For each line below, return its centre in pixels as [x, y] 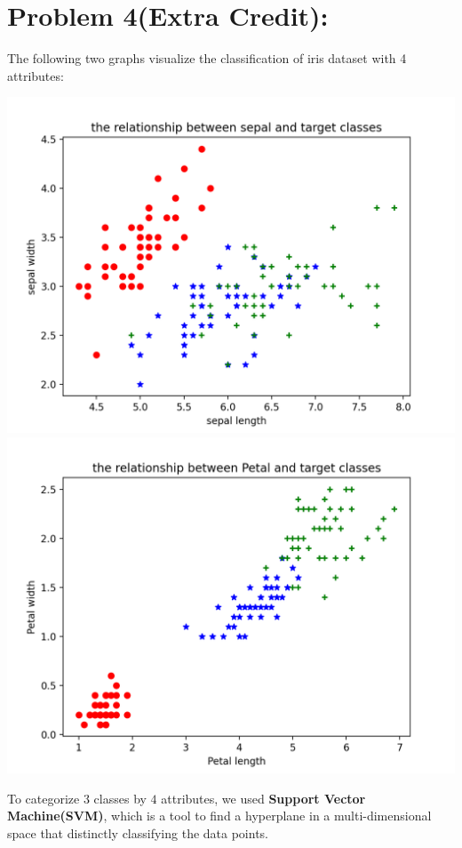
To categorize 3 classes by [77, 798]
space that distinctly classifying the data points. [138, 832]
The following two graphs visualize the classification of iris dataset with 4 [207, 58]
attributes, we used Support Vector [263, 798]
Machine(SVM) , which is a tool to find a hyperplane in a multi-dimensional [219, 816]
